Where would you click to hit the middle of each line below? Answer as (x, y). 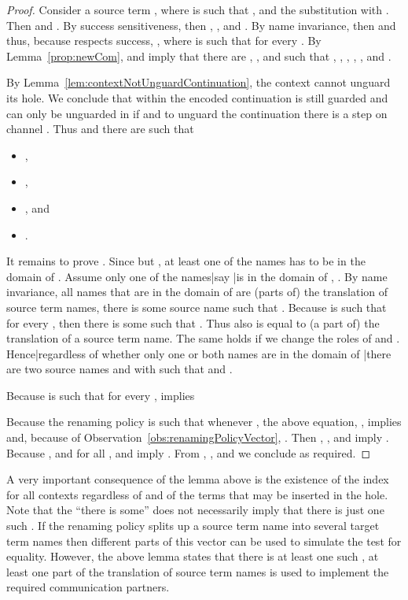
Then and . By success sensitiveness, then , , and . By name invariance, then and (201, 25)
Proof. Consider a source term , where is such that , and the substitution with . (198, 9)
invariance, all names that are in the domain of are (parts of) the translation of (197, 292)
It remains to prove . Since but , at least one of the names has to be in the (186, 261)
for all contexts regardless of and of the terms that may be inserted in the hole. (197, 494)
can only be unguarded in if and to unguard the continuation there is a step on (197, 113)
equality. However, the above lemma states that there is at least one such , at (193, 556)
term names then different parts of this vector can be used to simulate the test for (204, 541)
